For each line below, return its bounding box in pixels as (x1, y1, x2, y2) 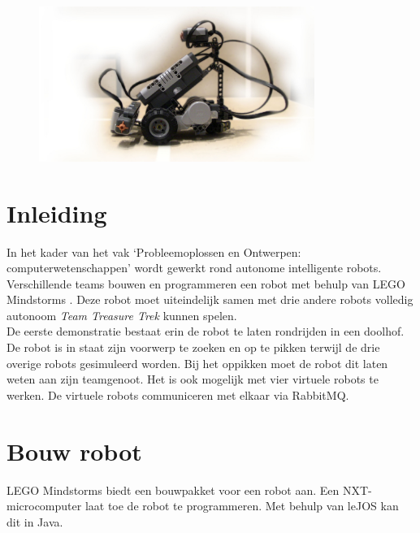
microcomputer (6, 497, 82, 514)
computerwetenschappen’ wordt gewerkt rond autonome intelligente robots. (6, 259, 382, 276)
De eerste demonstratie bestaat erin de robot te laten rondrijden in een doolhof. (6, 323, 405, 340)
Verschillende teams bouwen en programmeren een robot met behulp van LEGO (6, 275, 405, 292)
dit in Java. (6, 513, 63, 530)
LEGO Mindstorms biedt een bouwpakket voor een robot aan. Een (6, 481, 340, 498)
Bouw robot (6, 434, 142, 467)
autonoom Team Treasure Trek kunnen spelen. (6, 306, 237, 323)
